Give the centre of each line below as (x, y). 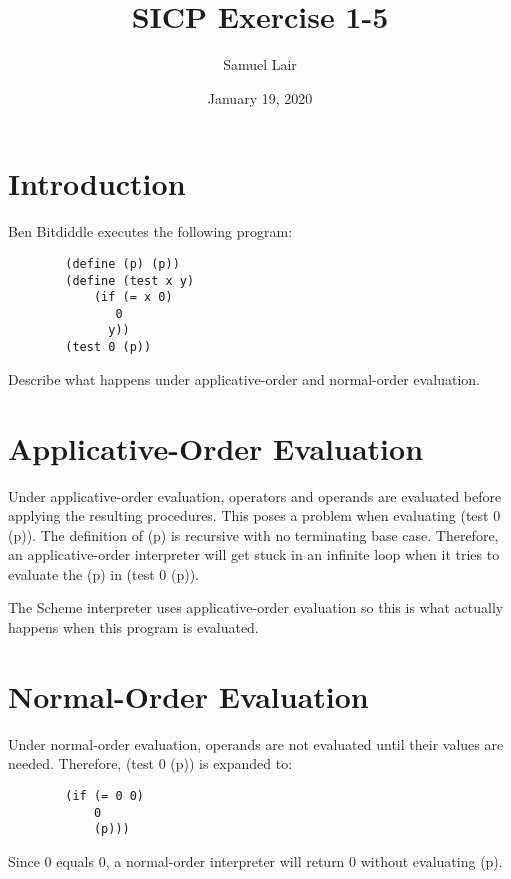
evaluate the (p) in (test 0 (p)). (104, 573)
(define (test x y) (130, 280)
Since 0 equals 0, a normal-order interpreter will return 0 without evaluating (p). (255, 860)
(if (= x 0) (133, 297)
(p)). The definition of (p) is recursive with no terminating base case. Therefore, (253, 534)
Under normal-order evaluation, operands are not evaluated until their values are (256, 743)
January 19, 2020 (260, 97)
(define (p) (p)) (122, 263)
